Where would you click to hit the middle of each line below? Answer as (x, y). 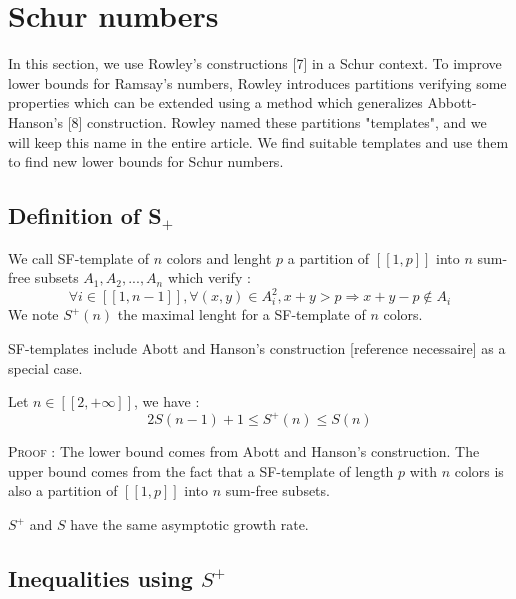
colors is (479, 470)
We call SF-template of (78, 257)
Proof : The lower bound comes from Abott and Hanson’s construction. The (244, 451)
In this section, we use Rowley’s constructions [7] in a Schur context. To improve (255, 63)
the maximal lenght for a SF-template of (241, 314)
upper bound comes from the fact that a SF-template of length (201, 470)
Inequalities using (100, 578)
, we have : (167, 401)
